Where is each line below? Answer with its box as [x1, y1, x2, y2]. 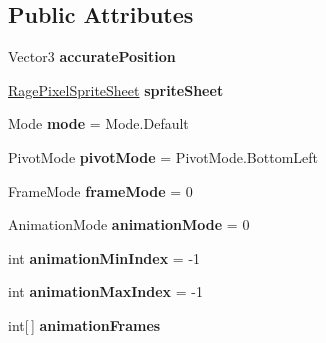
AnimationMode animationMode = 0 [8, 214, 250, 235]
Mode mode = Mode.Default [8, 113, 189, 134]
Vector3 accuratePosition [8, 46, 176, 67]
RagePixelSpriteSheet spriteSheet [8, 79, 224, 100]
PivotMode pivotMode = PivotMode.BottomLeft [8, 146, 319, 167]
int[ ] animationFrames [8, 314, 161, 335]
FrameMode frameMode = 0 [8, 180, 193, 201]
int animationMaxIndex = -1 [8, 281, 203, 302]
